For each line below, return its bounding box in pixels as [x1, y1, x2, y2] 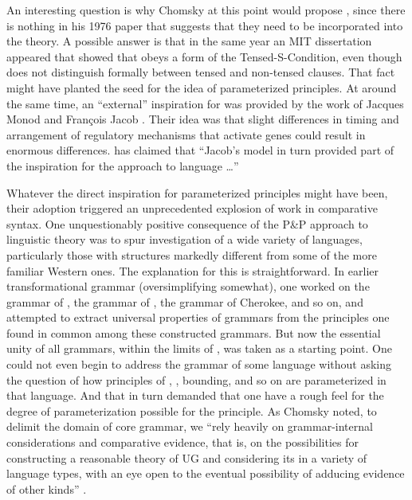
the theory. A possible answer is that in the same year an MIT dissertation [6, 33, 372, 49]
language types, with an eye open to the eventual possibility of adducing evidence [6, 465, 405, 482]
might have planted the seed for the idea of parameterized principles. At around [6, 79, 397, 96]
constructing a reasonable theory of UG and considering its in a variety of [6, 449, 367, 466]
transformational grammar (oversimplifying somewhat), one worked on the [6, 278, 370, 295]
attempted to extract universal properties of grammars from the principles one [6, 309, 390, 326]
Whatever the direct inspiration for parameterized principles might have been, [6, 184, 388, 201]
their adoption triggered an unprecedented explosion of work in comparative [6, 200, 378, 217]
